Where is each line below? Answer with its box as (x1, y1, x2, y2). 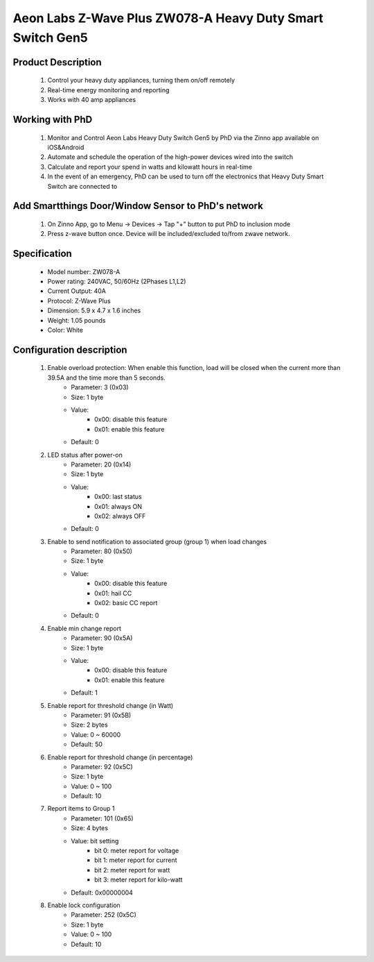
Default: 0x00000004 (71, 888, 133, 897)
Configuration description (12, 344, 127, 355)
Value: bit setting (71, 836, 119, 845)
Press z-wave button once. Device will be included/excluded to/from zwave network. (47, 230, 290, 238)
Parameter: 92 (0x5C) (71, 762, 133, 770)
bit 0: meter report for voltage (94, 847, 179, 855)
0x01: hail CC (94, 589, 132, 597)
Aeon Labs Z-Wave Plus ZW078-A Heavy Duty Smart (12, 10, 323, 26)
